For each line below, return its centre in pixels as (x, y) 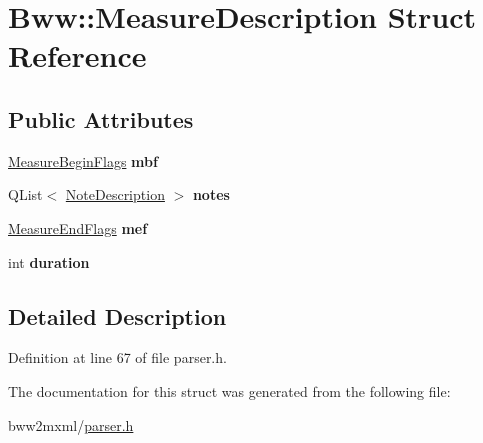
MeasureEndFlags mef (78, 227)
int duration (49, 261)
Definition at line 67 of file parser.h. (117, 357)
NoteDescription (115, 194)
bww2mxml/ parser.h (71, 424)
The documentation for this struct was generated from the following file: (229, 390)
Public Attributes (101, 118)
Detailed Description (117, 315)
